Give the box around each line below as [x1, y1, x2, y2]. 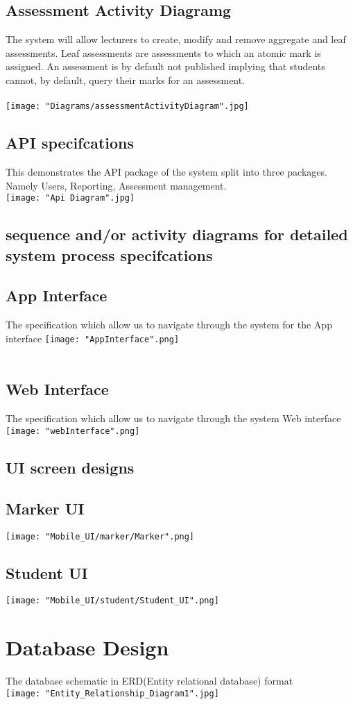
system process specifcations [6, 244, 213, 265]
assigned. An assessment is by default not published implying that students [6, 59, 325, 74]
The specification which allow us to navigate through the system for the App [6, 317, 332, 332]
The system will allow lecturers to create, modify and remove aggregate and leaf [6, 32, 346, 47]
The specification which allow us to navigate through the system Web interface [6, 411, 341, 426]
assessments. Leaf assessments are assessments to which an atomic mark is [6, 45, 321, 60]
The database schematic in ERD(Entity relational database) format [6, 673, 293, 688]
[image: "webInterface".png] [6, 426, 140, 436]
